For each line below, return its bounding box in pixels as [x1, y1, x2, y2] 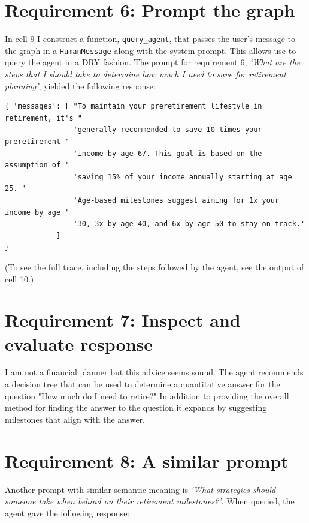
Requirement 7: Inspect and [5, 308, 241, 332]
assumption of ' [5, 161, 69, 170]
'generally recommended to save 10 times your [73, 125, 262, 134]
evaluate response [5, 331, 153, 356]
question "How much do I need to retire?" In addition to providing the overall [5, 389, 289, 402]
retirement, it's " [5, 113, 82, 122]
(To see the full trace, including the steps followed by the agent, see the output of [5, 260, 304, 273]
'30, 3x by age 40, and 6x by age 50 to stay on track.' [73, 220, 305, 229]
